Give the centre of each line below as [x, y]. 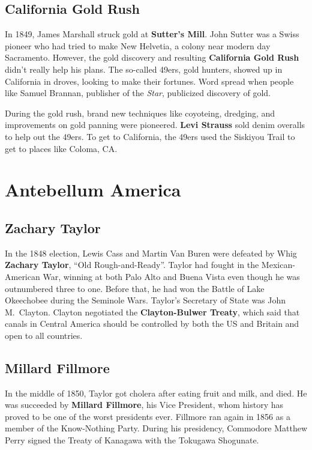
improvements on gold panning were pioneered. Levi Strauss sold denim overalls [155, 125]
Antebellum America [93, 190]
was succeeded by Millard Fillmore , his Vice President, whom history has [144, 405]
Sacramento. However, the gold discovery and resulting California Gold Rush [152, 57]
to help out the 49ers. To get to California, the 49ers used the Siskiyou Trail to [150, 136]
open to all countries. [44, 335]
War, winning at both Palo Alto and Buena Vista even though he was [171, 276]
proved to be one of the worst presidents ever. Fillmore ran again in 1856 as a [148, 416]
